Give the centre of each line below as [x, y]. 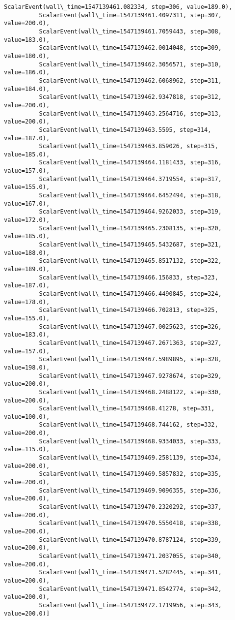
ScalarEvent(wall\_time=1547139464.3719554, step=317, [130, 179]
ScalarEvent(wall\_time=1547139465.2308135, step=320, [130, 228]
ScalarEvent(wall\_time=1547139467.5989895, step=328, [130, 359]
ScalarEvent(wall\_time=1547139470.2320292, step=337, [130, 507]
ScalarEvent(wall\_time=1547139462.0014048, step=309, [130, 48]
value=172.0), [27, 220]
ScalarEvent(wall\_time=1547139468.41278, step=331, [127, 409]
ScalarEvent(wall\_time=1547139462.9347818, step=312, [130, 97]
